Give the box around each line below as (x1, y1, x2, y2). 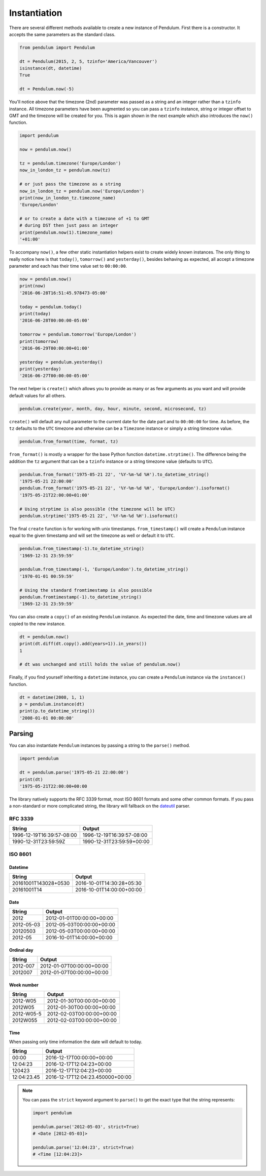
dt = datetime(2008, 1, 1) (19, 694, 85, 700)
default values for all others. (9, 393, 66, 399)
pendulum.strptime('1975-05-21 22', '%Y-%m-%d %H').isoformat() (19, 513, 178, 519)
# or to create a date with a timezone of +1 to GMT (19, 216, 150, 222)
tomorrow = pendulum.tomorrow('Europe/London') (19, 331, 136, 337)
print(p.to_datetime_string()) (19, 708, 96, 714)
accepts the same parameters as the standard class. (9, 31, 116, 37)
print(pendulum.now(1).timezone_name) (19, 230, 113, 235)
